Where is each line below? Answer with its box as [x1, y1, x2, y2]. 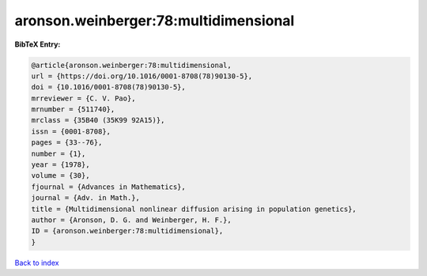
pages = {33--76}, [31, 138, 103, 147]
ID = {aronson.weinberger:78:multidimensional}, [31, 226, 224, 236]
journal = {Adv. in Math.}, [31, 194, 140, 202]
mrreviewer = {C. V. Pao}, [31, 93, 136, 103]
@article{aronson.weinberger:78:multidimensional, [31, 60, 232, 70]
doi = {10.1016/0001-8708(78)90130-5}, [31, 83, 186, 92]
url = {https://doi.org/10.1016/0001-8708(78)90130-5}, [31, 71, 253, 81]
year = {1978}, [31, 161, 90, 169]
